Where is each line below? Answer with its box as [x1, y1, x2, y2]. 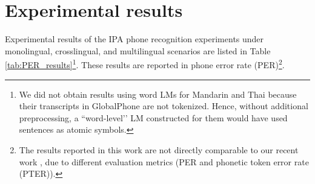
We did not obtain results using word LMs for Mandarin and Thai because [19, 87, 297, 100]
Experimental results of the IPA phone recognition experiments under [5, 33, 264, 45]
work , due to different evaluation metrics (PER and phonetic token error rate [19, 155, 309, 168]
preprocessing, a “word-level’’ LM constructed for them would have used [19, 111, 288, 124]
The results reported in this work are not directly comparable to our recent [19, 143, 299, 156]
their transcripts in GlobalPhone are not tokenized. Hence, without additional [19, 100, 308, 112]
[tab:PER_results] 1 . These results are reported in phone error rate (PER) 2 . [5, 57, 285, 71]
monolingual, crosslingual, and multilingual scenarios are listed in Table [5, 44, 271, 57]
